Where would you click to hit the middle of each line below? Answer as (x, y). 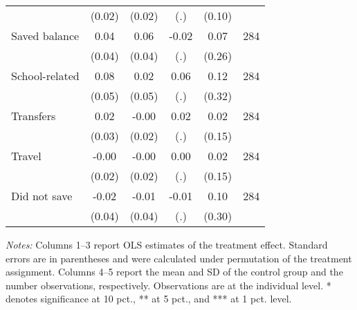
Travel (26, 156)
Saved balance (45, 36)
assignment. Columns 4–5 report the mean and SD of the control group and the (174, 272)
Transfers (34, 116)
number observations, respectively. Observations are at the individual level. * (168, 285)
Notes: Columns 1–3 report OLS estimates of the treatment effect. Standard (167, 244)
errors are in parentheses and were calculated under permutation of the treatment (179, 258)
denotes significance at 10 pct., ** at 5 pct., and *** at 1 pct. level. (149, 299)
